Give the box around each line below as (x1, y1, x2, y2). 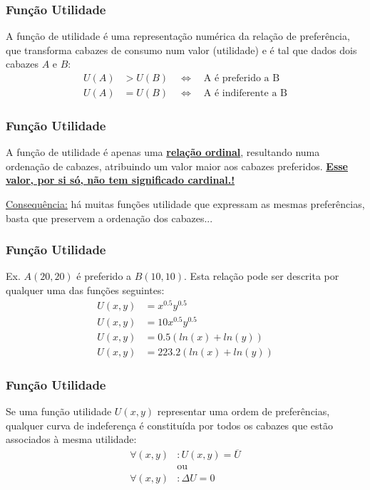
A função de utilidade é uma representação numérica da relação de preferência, (6, 28, 350, 43)
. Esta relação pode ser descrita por (184, 269, 339, 283)
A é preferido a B (203, 73, 280, 84)
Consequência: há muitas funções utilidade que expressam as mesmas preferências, (6, 197, 365, 212)
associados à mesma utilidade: (6, 432, 137, 447)
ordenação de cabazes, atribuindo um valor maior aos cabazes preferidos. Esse (6, 158, 348, 173)
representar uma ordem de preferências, (157, 404, 330, 419)
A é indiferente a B (203, 88, 287, 99)
